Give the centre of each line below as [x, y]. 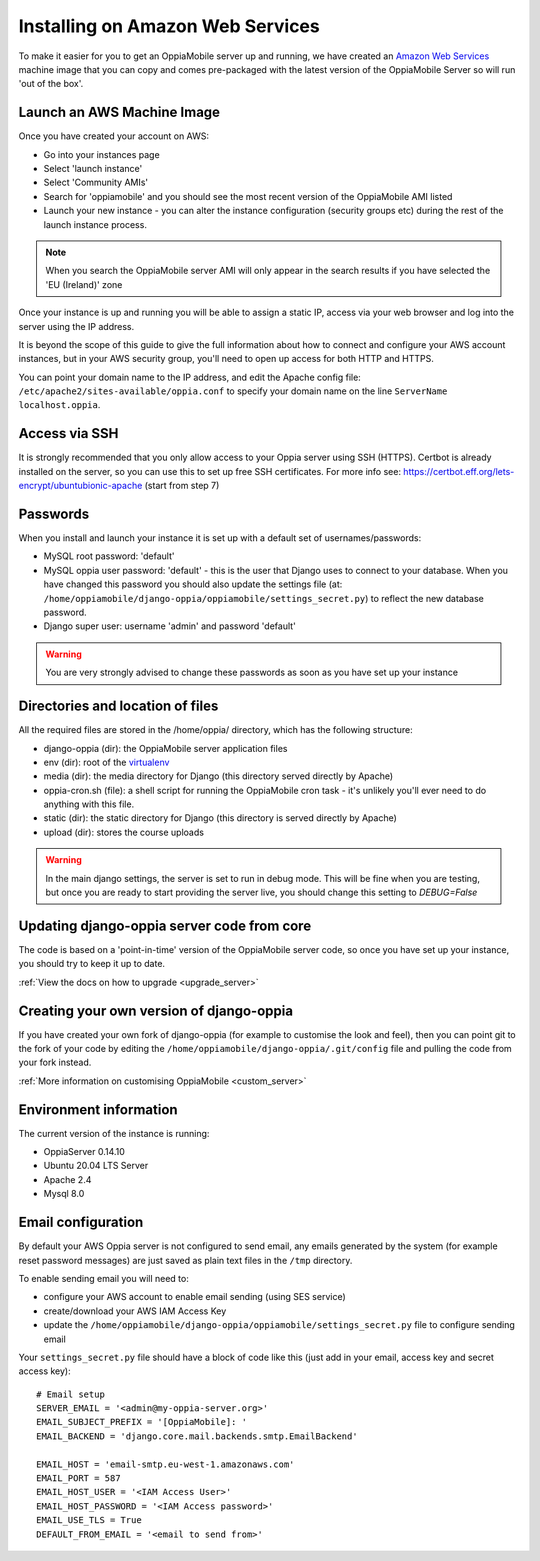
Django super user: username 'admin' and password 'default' [170, 626]
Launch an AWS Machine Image [119, 112]
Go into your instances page [101, 154]
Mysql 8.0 [64, 1194]
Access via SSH [68, 433]
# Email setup [70, 1394]
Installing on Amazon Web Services [169, 26]
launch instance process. [95, 224]
